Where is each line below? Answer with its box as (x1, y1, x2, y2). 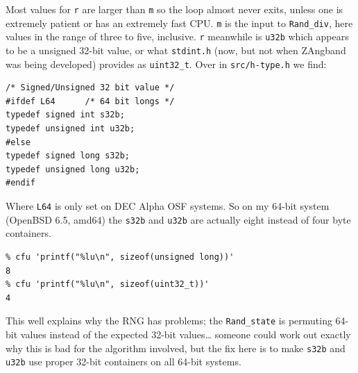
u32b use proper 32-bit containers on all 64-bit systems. (6, 354, 241, 369)
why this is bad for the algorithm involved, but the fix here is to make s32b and (6, 340, 346, 355)
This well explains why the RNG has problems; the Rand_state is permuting (6, 313, 332, 328)
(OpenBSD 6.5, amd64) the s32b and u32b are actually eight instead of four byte (6, 212, 351, 226)
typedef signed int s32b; (6, 110, 125, 120)
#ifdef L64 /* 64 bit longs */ (6, 96, 175, 106)
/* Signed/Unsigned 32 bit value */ (6, 83, 175, 93)
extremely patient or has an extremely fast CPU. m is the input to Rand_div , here (6, 15, 353, 30)
